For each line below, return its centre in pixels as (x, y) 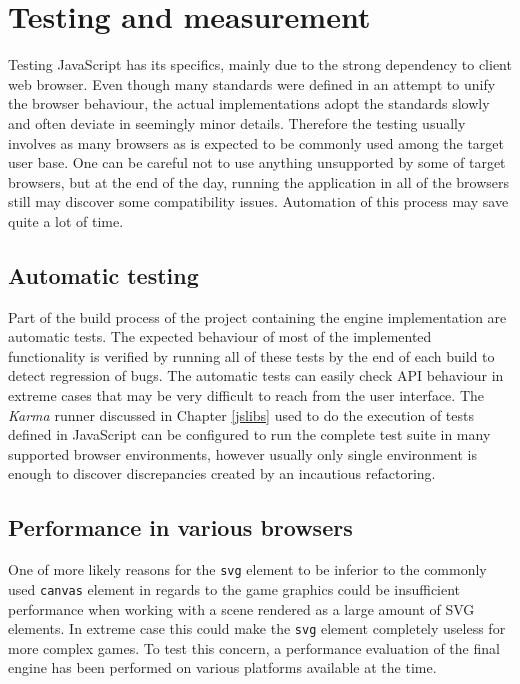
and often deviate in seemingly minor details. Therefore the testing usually (237, 122)
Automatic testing (103, 274)
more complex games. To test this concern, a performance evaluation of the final (254, 647)
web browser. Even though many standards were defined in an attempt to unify (252, 83)
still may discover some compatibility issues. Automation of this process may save (258, 201)
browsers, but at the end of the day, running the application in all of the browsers (259, 181)
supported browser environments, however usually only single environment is (242, 453)
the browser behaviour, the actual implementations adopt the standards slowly (249, 103)
